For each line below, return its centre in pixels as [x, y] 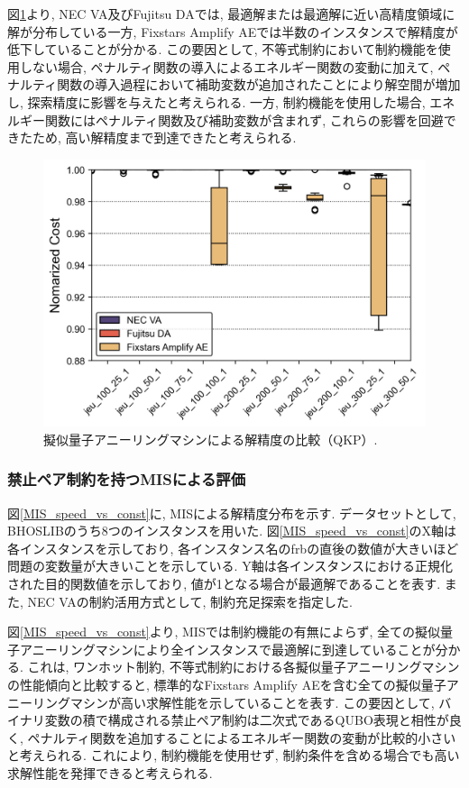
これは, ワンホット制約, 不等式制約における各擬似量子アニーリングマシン [244, 667]
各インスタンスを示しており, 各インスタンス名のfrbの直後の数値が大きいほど [233, 548]
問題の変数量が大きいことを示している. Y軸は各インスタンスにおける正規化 [230, 566]
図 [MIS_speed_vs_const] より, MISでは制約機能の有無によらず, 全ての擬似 [224, 632]
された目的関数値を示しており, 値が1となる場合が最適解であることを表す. [224, 583]
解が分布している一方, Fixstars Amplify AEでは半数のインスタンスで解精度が [233, 31]
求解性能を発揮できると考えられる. [110, 772]
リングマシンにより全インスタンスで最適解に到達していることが [246, 649]
